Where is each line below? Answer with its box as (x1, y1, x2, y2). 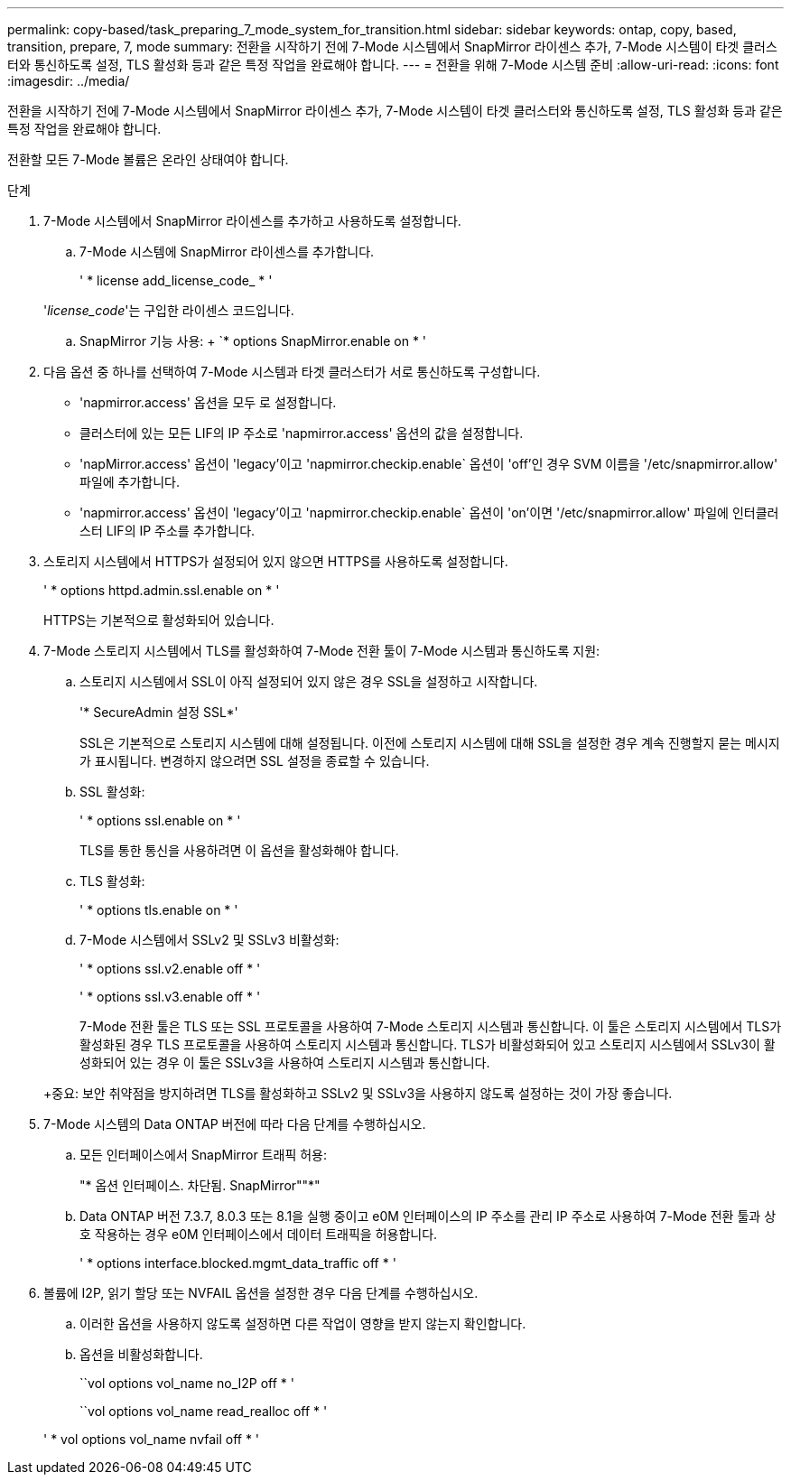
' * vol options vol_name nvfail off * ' (43, 1431, 260, 1447)
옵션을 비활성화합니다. (79, 1347, 203, 1362)
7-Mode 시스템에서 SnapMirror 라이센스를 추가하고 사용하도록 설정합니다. (43, 213, 461, 228)
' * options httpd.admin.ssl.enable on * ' (43, 583, 280, 598)
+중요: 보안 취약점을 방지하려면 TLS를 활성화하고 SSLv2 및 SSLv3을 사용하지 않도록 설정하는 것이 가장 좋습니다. (43, 1086, 673, 1101)
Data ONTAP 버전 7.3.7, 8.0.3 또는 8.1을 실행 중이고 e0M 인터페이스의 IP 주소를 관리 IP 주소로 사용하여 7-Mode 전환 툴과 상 (79, 1208, 777, 1224)
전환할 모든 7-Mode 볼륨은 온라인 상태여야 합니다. (7, 152, 289, 167)
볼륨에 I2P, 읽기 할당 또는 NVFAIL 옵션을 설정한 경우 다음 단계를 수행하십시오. (43, 1285, 479, 1300)
